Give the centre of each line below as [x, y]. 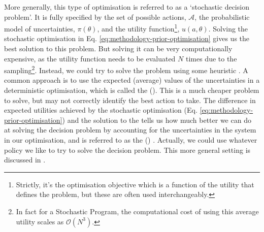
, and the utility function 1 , [138, 28]
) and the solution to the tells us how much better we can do [157, 120]
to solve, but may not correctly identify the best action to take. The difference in [130, 100]
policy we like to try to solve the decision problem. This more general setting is [127, 150]
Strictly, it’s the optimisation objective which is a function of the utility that [135, 184]
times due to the [211, 58]
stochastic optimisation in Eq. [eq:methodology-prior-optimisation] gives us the [127, 38]
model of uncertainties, [40, 28]
